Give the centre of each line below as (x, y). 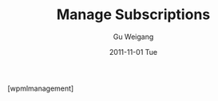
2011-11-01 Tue (133, 52)
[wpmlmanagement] (41, 88)
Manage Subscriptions (133, 15)
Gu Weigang (133, 37)
